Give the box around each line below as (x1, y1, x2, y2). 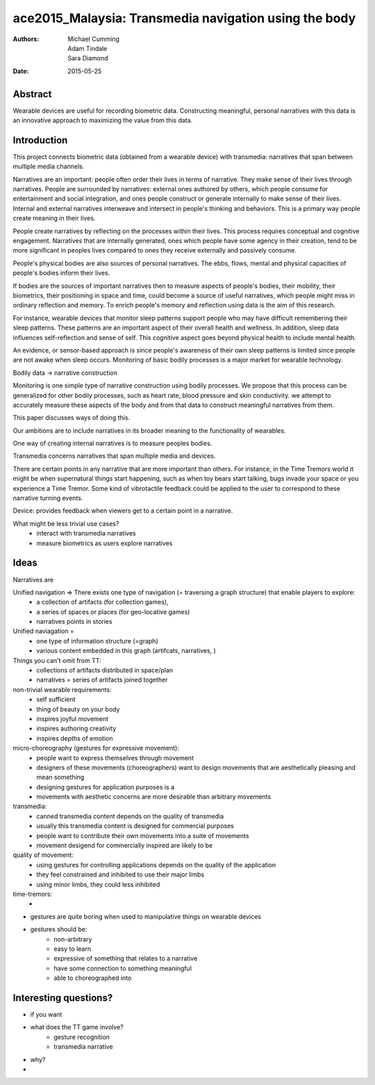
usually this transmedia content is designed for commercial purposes (36, 821, 234, 830)
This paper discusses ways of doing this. (12, 414, 131, 422)
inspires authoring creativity (36, 724, 117, 733)
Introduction (12, 134, 68, 146)
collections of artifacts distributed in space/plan (36, 666, 174, 675)
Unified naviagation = (12, 627, 74, 636)
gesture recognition (53, 1033, 110, 1041)
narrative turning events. (12, 494, 83, 502)
